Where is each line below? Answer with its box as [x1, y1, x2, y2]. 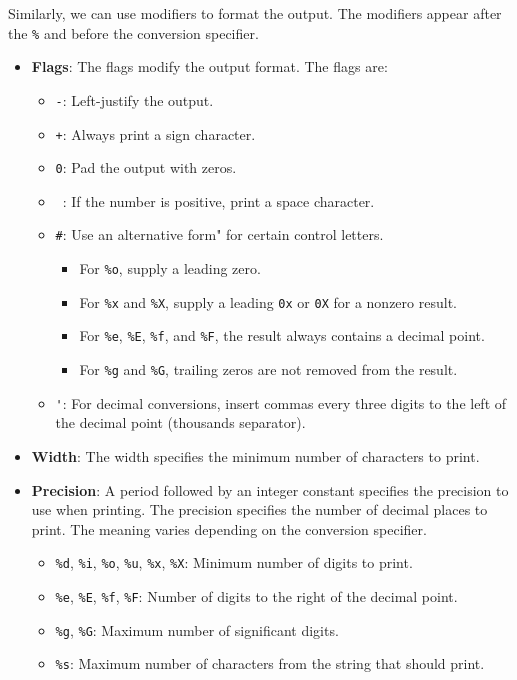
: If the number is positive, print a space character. [62, 190, 375, 211]
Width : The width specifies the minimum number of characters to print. [31, 446, 480, 466]
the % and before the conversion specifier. [8, 22, 259, 43]
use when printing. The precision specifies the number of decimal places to [31, 499, 488, 520]
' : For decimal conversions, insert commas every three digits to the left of [55, 392, 507, 413]
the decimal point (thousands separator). [55, 412, 306, 433]
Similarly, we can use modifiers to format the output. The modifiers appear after [8, 3, 502, 23]
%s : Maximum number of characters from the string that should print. [55, 653, 485, 674]
